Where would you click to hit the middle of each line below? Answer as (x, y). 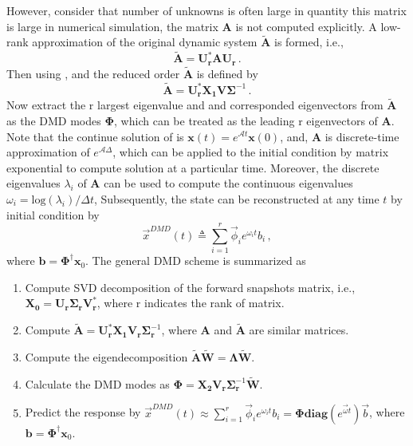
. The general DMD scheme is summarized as (196, 260)
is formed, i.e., (309, 42)
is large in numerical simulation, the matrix (112, 26)
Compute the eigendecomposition (106, 357)
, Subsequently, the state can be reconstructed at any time (237, 198)
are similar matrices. (299, 330)
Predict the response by (83, 412)
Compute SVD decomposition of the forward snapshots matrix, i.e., (190, 287)
